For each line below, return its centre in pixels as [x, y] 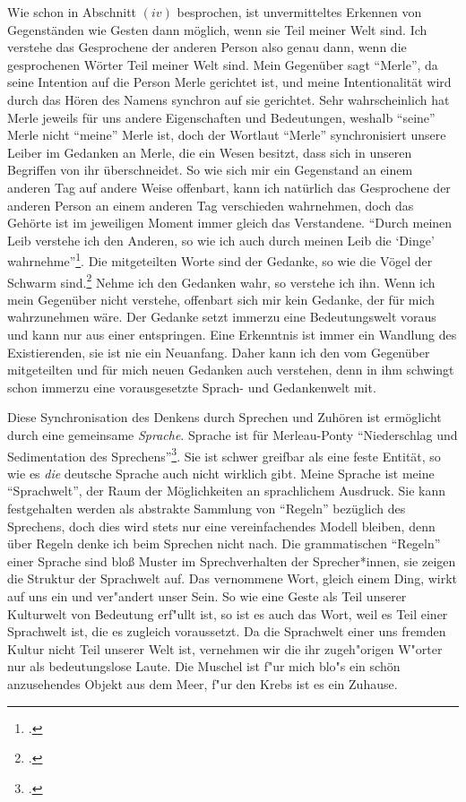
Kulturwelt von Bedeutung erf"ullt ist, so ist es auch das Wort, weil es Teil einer [228, 613]
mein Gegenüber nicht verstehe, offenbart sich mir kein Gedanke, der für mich [221, 299]
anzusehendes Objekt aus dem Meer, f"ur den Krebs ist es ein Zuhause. [203, 683]
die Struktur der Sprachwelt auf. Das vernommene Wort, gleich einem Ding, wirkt [233, 578]
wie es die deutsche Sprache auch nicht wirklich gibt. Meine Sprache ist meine [221, 473]
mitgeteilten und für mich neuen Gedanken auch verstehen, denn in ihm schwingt [231, 370]
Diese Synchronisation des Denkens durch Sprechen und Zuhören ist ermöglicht [224, 417]
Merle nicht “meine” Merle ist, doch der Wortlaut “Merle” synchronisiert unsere [227, 135]
